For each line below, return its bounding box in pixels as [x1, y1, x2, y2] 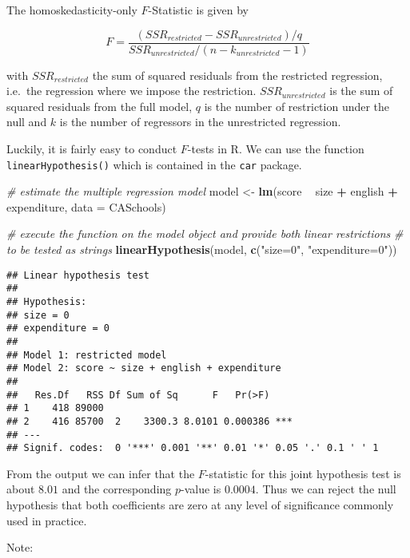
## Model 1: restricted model [6, 349, 167, 361]
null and [6, 113, 47, 130]
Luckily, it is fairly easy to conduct [6, 140, 177, 157]
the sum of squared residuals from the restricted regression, [92, 66, 383, 83]
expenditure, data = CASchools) [6, 198, 166, 215]
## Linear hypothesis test [6, 269, 149, 281]
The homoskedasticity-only [6, 2, 137, 18]
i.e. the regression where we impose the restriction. [6, 82, 257, 99]
